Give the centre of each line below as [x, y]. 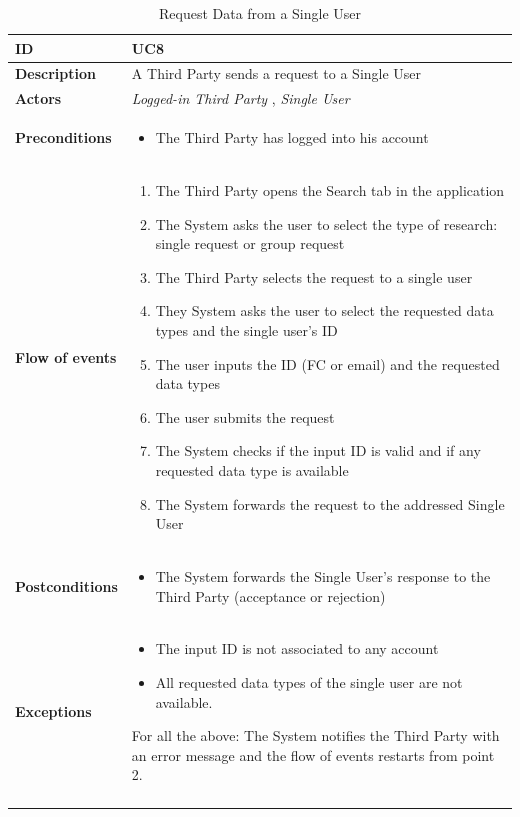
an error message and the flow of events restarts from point [313, 754]
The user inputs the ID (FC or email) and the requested [327, 363]
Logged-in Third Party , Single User [240, 98]
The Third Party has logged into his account [292, 137]
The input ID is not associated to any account [297, 648]
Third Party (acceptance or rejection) [270, 595]
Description [56, 73]
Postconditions [66, 585]
